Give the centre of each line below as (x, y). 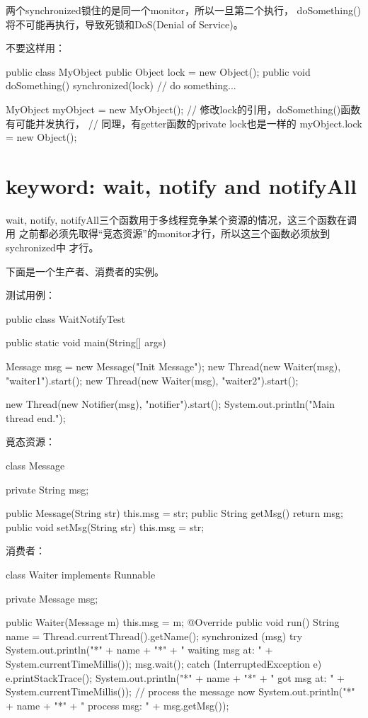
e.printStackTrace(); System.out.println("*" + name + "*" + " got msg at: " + (175, 677)
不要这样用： (35, 48)
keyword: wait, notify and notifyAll (181, 185)
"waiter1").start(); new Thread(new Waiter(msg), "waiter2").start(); (152, 380)
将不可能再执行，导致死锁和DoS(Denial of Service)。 (125, 24)
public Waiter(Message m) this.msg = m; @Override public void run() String (173, 622)
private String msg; (47, 489)
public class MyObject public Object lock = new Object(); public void (158, 71)
